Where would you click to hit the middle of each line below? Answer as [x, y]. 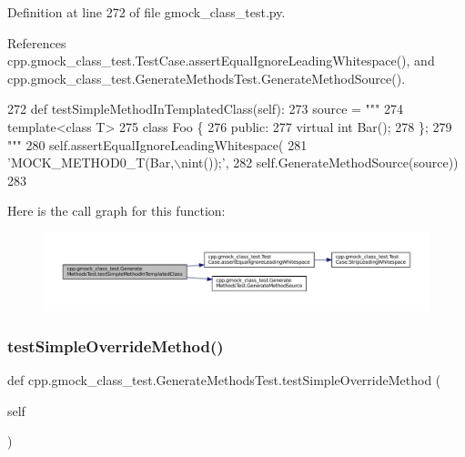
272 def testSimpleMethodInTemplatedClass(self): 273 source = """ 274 [205, 109]
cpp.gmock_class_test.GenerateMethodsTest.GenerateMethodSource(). [207, 78]
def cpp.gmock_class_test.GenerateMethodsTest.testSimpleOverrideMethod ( [224, 380]
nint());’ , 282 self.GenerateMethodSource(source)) [320, 162]
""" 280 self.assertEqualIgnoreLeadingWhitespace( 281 [157, 144]
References [37, 42]
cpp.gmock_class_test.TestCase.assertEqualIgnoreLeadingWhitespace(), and [221, 61]
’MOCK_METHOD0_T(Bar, [91, 162]
